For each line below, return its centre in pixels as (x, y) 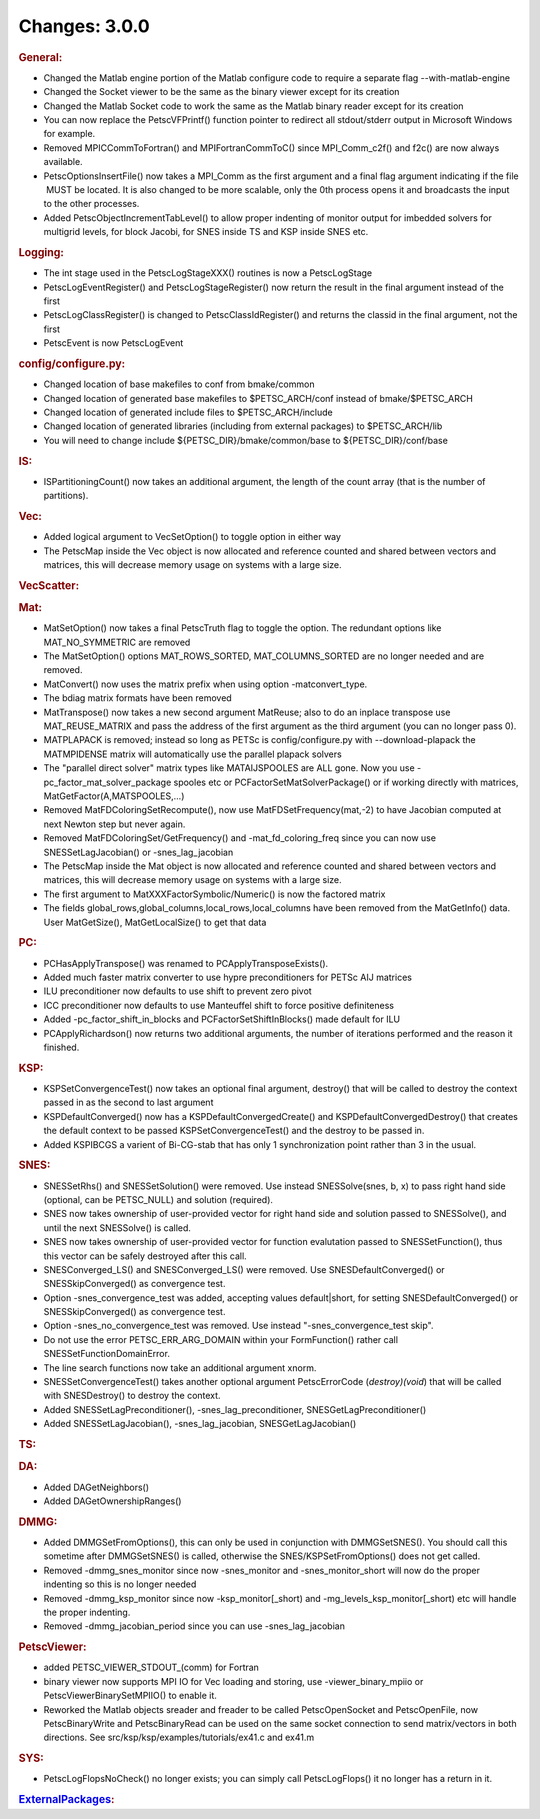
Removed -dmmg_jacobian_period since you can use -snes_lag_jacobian (194, 1626)
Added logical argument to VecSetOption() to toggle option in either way (192, 537)
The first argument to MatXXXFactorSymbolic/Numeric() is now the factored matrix (214, 894)
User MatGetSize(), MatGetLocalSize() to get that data (155, 922)
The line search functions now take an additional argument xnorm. (180, 1367)
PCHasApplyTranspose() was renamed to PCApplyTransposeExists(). (186, 963)
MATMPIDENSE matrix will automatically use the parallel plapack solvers (192, 754)
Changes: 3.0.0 (84, 26)
